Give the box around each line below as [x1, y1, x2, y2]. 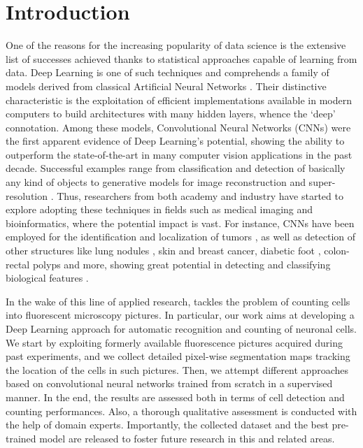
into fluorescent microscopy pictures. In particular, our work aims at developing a [6, 308, 355, 322]
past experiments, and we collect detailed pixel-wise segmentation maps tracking [6, 349, 350, 363]
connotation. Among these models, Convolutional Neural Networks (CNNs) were [6, 120, 351, 134]
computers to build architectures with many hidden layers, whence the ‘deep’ [6, 106, 336, 121]
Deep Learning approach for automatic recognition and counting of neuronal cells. [6, 321, 357, 335]
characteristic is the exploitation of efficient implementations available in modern [6, 92, 352, 107]
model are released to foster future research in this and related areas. [39, 431, 335, 445]
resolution [6, 188, 48, 203]
